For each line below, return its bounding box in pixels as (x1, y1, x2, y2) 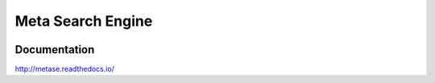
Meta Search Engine (14, 12, 153, 30)
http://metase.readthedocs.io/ (14, 64, 114, 74)
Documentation (14, 43, 95, 56)
